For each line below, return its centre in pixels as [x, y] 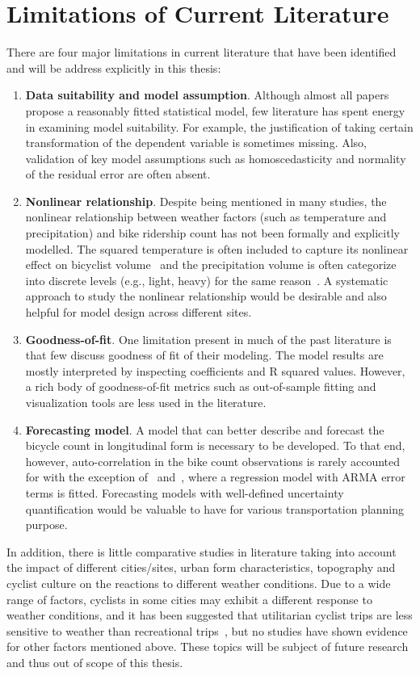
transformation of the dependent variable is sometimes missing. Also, [196, 143]
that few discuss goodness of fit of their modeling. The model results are [204, 355]
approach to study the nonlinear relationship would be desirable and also [206, 296]
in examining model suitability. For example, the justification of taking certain [219, 126]
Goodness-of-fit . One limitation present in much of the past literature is [208, 339]
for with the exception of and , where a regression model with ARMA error [215, 477]
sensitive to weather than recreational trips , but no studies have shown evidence [207, 630]
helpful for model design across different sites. [139, 312]
